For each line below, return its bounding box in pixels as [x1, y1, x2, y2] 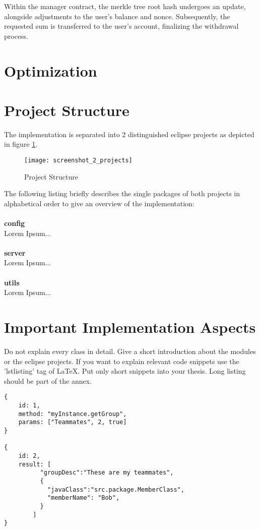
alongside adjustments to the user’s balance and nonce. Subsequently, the [4, 11, 230, 21]
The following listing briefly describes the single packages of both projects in [4, 188, 240, 199]
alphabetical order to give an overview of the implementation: [4, 198, 194, 208]
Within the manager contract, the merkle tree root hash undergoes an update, [4, 1, 246, 11]
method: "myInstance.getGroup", [18, 410, 127, 418]
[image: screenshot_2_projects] [24, 157, 133, 164]
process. [4, 30, 29, 41]
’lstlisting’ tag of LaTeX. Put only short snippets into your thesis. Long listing [4, 366, 246, 376]
